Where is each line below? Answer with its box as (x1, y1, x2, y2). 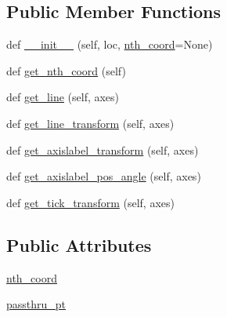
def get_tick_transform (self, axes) (6, 194, 175, 210)
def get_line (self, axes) (6, 89, 120, 105)
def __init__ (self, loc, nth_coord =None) (6, 36, 213, 53)
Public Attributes (6, 232, 152, 257)
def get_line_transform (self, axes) (6, 115, 175, 131)
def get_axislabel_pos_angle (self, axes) (6, 168, 201, 184)
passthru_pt (6, 296, 67, 312)
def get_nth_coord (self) (6, 62, 126, 78)
